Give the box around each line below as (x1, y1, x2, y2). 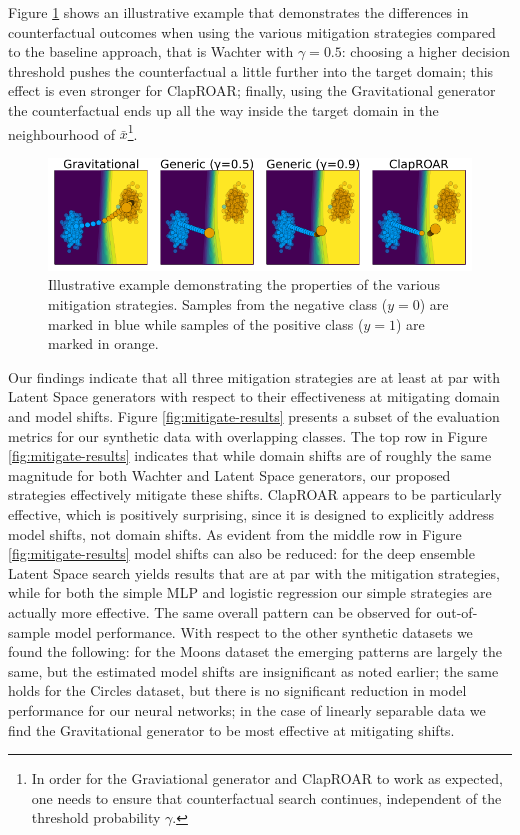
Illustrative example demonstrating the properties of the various (48, 274, 441, 295)
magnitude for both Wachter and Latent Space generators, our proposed (8, 464, 451, 485)
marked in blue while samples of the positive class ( (48, 313, 364, 334)
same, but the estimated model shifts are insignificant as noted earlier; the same (8, 660, 499, 681)
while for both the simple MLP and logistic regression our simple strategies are (8, 582, 492, 603)
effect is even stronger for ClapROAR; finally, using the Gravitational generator (8, 80, 496, 101)
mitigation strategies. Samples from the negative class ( (48, 294, 388, 315)
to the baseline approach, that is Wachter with (8, 41, 294, 62)
